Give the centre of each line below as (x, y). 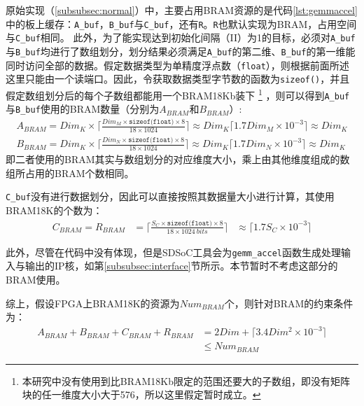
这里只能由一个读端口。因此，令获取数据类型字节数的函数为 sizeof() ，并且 (178, 79)
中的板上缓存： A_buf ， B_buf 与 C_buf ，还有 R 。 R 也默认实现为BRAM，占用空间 (181, 23)
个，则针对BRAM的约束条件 (289, 303)
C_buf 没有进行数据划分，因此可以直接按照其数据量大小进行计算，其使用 (170, 196)
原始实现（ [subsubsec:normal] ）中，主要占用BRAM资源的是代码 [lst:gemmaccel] (182, 10)
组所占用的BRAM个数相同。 (70, 173)
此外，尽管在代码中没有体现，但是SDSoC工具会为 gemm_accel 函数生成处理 (173, 252)
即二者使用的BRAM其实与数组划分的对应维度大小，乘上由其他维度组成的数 (178, 159)
